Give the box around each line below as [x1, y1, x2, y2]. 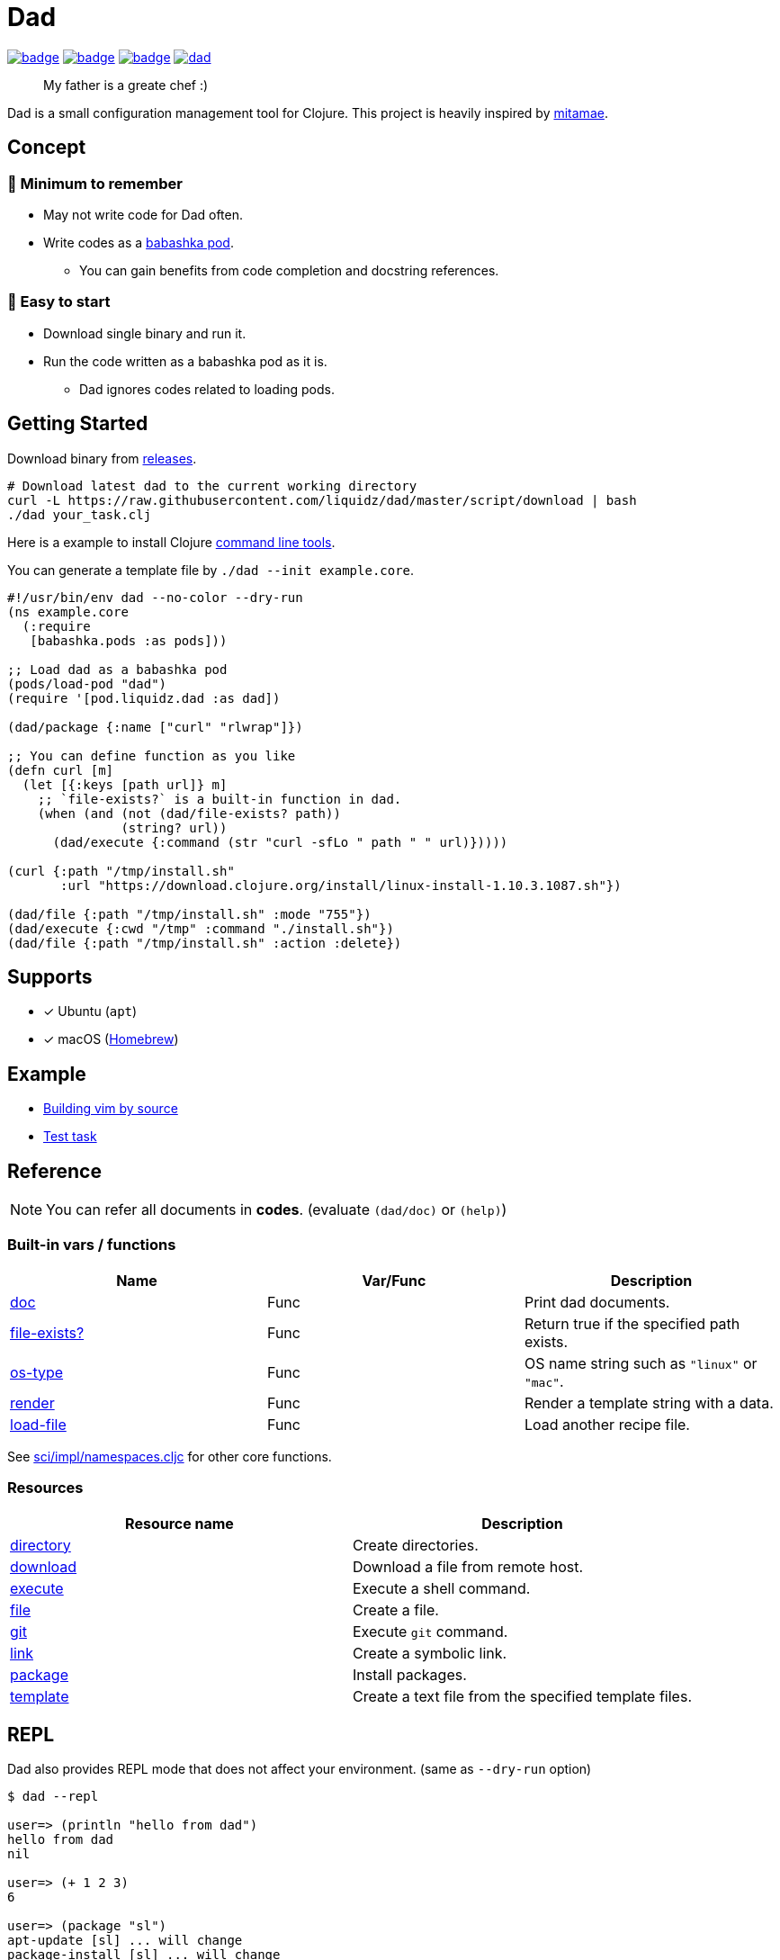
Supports [7, 965, 93, 988]
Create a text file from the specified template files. [353, 1686, 692, 1705]
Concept [7, 136, 86, 159]
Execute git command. [353, 1622, 508, 1641]
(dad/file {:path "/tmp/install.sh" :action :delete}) [7, 935, 402, 950]
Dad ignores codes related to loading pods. [79, 381, 335, 397]
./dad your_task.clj [7, 507, 152, 522]
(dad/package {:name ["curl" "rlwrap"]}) [7, 719, 303, 734]
